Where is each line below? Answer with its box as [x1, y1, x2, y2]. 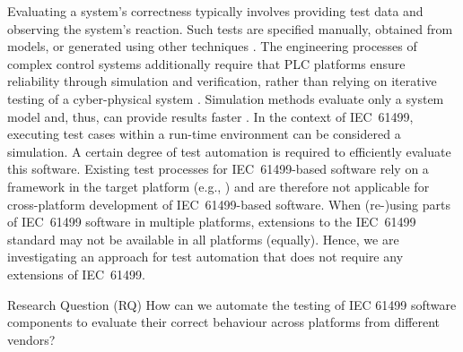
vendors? [7, 330, 56, 348]
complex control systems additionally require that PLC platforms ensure [7, 54, 406, 73]
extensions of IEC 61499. [7, 264, 145, 283]
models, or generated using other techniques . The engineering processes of [7, 37, 417, 56]
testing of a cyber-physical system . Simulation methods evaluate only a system [7, 89, 444, 107]
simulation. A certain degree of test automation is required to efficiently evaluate [7, 142, 451, 160]
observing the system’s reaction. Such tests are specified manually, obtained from [7, 19, 453, 38]
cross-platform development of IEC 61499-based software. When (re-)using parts [7, 194, 450, 213]
